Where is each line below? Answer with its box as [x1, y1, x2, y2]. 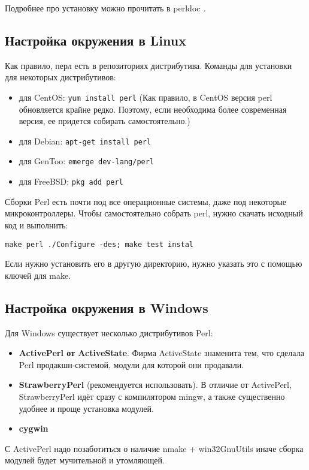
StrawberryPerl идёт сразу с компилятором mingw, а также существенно [19, 390, 285, 402]
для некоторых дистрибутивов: [5, 71, 116, 83]
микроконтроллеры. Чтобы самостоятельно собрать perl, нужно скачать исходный [5, 207, 303, 219]
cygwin [19, 422, 49, 435]
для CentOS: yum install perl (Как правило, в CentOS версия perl [19, 91, 272, 103]
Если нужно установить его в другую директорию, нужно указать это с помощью [5, 257, 302, 270]
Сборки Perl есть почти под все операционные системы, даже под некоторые [5, 195, 287, 207]
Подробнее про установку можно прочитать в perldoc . [5, 2, 206, 14]
